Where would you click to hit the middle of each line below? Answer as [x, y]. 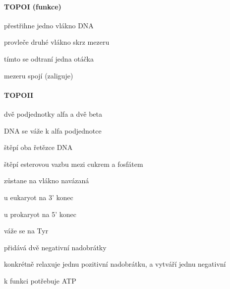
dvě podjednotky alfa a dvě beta [53, 113]
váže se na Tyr [26, 231]
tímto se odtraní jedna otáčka [49, 58]
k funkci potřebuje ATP [40, 280]
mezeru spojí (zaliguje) [39, 75]
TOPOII [19, 95]
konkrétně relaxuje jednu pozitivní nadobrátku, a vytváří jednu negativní [115, 264]
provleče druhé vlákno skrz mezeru [57, 42]
